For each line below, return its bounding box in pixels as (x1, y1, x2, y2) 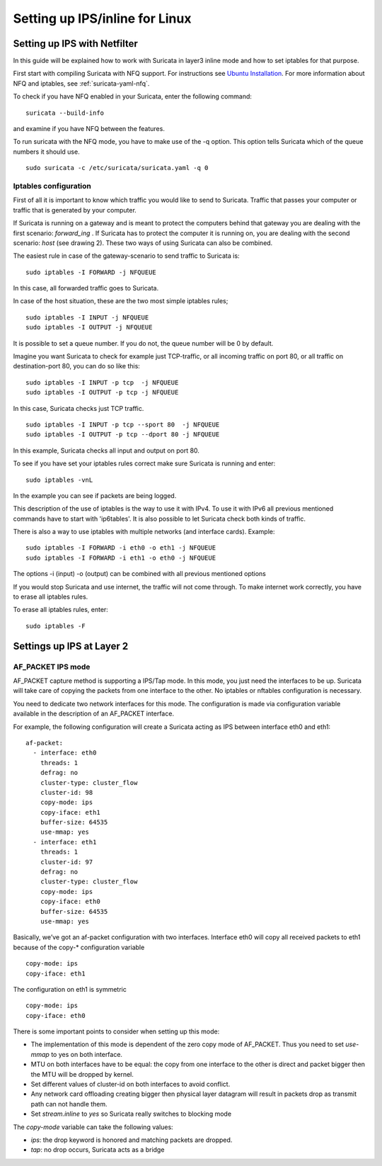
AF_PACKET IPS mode (13, 662, 91, 672)
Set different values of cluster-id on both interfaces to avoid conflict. (30, 1080, 231, 1089)
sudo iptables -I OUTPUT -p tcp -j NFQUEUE (25, 388, 179, 397)
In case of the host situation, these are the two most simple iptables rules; (13, 297, 228, 305)
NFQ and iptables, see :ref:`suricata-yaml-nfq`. (13, 79, 150, 88)
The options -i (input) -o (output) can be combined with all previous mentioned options (13, 570, 267, 578)
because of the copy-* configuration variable (13, 943, 145, 951)
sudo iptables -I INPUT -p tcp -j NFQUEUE (25, 378, 179, 386)
